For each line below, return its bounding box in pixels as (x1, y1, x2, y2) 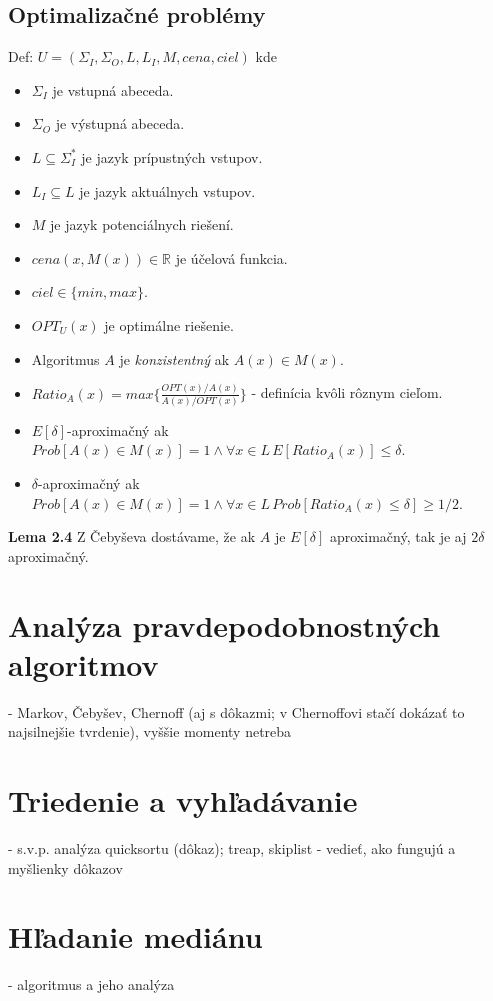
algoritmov (8, 643, 159, 684)
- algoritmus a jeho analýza (8, 974, 175, 995)
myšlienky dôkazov (8, 857, 123, 878)
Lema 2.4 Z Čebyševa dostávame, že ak (8, 526, 256, 547)
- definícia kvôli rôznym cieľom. (251, 382, 443, 403)
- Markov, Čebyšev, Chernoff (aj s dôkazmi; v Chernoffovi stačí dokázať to (8, 701, 465, 722)
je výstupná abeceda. (55, 113, 185, 134)
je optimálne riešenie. (104, 314, 234, 335)
